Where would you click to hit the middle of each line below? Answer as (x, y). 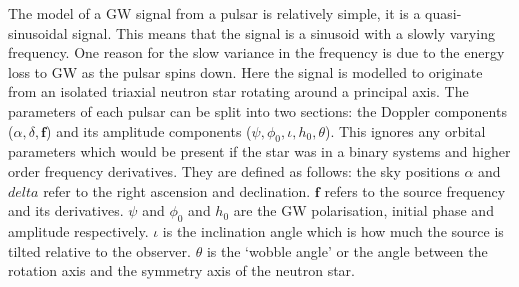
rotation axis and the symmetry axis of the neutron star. (181, 270)
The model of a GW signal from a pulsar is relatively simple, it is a (214, 13)
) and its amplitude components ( (149, 130)
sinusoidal (38, 32)
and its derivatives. (66, 210)
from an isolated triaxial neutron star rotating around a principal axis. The (238, 91)
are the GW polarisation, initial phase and (363, 210)
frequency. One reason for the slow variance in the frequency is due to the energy (256, 52)
